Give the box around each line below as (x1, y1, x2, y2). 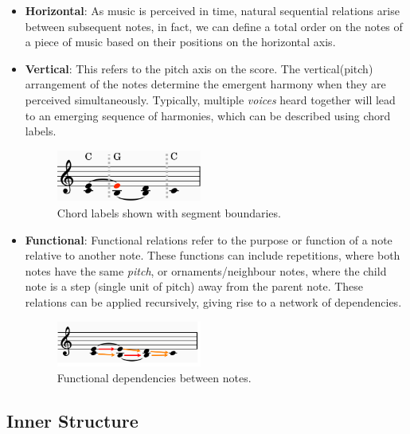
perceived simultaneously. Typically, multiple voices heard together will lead (25, 91, 396, 108)
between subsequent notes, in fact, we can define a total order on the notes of (25, 18, 403, 34)
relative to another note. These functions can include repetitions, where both (25, 247, 400, 264)
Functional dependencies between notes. (57, 369, 252, 385)
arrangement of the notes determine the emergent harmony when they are (25, 76, 386, 92)
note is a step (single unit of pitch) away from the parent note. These (25, 278, 364, 295)
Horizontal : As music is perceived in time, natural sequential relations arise (25, 2, 400, 18)
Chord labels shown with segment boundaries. (57, 205, 281, 221)
